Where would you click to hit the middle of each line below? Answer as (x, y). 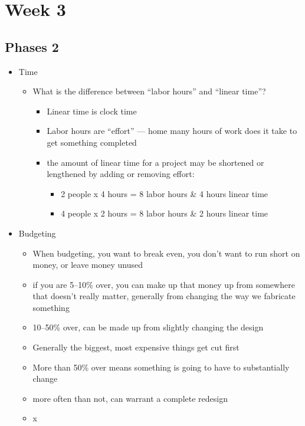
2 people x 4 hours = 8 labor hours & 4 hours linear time (165, 193)
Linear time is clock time (92, 111)
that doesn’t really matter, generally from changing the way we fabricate (164, 296)
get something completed (92, 142)
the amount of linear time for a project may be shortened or (155, 162)
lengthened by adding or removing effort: (121, 174)
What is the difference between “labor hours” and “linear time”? (149, 91)
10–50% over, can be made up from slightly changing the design (148, 327)
